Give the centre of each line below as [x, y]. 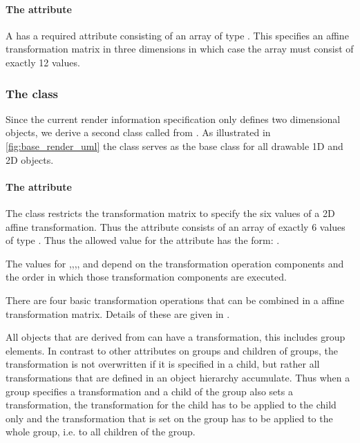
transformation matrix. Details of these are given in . [118, 313]
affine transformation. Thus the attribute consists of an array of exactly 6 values [176, 226]
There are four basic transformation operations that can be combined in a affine [175, 300]
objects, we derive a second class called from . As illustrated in [138, 132]
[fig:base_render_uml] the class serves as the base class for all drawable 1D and [174, 145]
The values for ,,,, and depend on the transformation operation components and [175, 263]
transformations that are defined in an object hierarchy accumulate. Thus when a [178, 377]
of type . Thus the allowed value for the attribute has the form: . [143, 240]
